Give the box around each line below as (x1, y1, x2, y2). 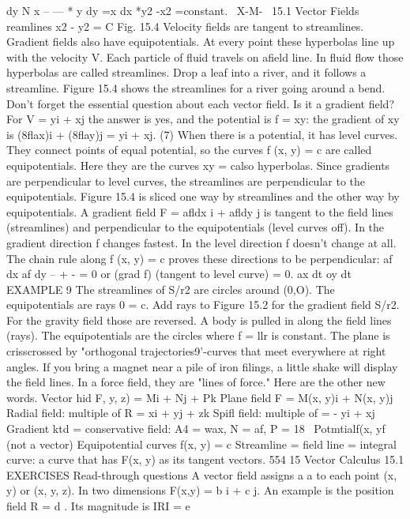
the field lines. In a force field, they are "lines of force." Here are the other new (6, 374, 386, 390)
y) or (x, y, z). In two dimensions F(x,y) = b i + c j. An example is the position (6, 482, 394, 498)
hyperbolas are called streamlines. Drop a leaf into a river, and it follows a (6, 64, 367, 81)
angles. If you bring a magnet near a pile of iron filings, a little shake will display (6, 358, 398, 374)
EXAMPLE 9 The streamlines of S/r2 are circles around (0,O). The (6, 280, 335, 297)
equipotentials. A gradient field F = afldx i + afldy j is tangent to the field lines (6, 203, 393, 220)
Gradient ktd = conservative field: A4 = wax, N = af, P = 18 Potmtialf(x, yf (6, 420, 386, 437)
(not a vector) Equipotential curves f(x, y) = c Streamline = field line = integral (6, 435, 397, 452)
